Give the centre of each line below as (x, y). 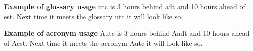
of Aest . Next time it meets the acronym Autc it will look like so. (103, 42)
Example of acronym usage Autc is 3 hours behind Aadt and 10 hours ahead (127, 33)
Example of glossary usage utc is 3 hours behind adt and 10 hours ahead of (125, 6)
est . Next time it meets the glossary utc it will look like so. (94, 16)
